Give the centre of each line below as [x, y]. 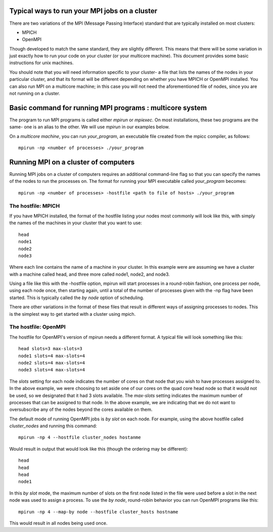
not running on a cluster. [35, 93]
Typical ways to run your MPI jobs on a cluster [83, 11]
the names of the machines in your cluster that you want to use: [76, 223]
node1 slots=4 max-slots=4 [52, 356]
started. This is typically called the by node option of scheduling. [77, 298]
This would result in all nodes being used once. [58, 523]
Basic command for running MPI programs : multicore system [108, 108]
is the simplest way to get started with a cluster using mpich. [73, 314]
